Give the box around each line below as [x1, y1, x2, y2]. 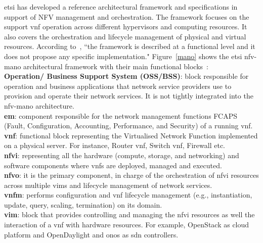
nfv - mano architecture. [4, 100, 74, 111]
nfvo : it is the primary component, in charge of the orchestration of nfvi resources [4, 170, 259, 180]
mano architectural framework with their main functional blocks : [4, 61, 208, 71]
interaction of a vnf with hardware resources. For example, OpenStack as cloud [4, 219, 249, 230]
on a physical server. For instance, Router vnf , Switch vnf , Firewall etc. [4, 140, 226, 151]
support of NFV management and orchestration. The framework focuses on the [4, 11, 249, 22]
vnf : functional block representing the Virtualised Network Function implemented [4, 130, 258, 140]
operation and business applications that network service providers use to [4, 80, 232, 91]
